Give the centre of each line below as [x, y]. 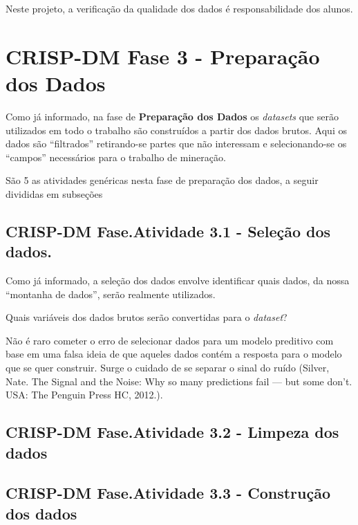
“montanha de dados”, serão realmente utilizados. [111, 294]
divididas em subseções [54, 193]
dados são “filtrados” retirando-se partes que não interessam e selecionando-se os [176, 144]
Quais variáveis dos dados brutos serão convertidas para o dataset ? [147, 317]
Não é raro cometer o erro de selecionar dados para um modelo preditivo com [170, 340]
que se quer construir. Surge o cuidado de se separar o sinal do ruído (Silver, [168, 368]
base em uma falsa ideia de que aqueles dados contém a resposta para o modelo [174, 354]
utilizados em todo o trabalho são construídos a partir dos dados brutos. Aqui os [176, 130]
